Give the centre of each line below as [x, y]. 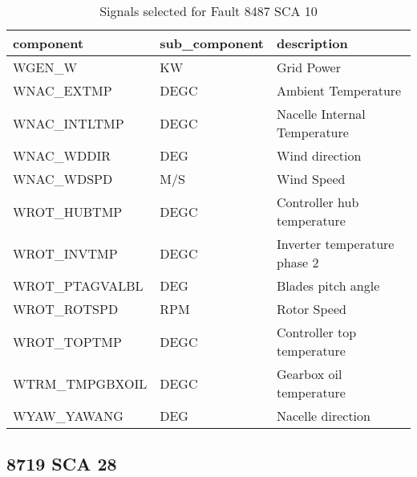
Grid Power [309, 67]
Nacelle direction [324, 416]
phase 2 [298, 262]
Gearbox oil [310, 374]
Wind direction [319, 155]
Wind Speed [311, 179]
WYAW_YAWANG [68, 416]
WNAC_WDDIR [62, 155]
